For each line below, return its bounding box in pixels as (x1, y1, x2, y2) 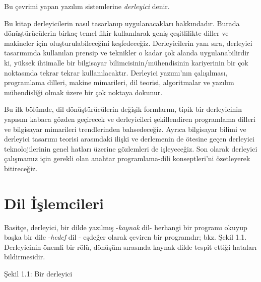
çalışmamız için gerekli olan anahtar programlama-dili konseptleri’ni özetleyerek (4, 153, 250, 164)
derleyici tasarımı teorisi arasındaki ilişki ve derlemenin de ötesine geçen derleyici (4, 133, 254, 144)
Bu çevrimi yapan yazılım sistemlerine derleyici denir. (4, 1, 170, 11)
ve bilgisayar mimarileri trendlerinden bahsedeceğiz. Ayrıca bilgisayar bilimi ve (4, 123, 246, 134)
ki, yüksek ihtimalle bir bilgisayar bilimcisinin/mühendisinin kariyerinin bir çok (4, 57, 248, 67)
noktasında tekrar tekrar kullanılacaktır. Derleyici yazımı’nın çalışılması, (4, 67, 228, 78)
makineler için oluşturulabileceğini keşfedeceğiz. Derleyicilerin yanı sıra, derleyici (4, 37, 252, 48)
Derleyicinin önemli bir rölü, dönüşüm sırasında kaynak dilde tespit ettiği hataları (4, 241, 257, 252)
